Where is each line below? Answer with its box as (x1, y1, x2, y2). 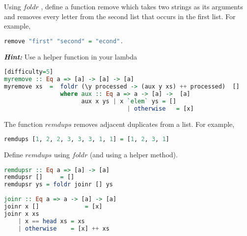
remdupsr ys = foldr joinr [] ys (4, 181, 113, 188)
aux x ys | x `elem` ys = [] (81, 97, 176, 105)
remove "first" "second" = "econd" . (4, 37, 124, 45)
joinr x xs (4, 210, 39, 217)
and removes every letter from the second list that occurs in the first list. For (4, 11, 236, 21)
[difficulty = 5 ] (4, 68, 54, 76)
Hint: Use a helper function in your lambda (4, 51, 137, 61)
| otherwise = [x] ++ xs (18, 225, 110, 232)
